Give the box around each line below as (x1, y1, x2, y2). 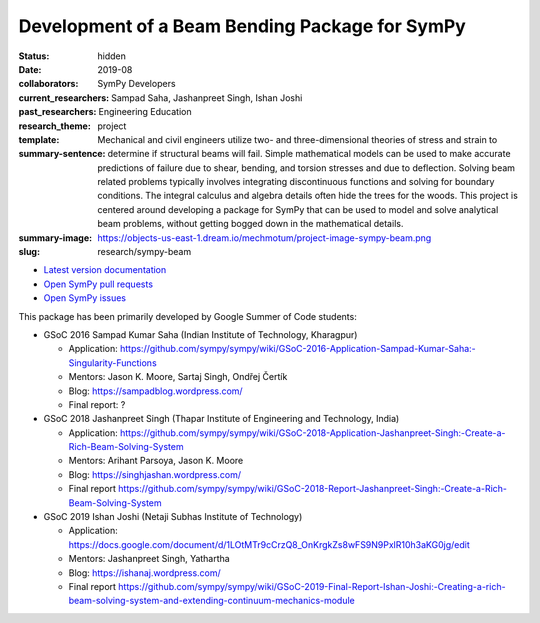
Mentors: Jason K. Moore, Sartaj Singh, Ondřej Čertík (68, 371, 288, 383)
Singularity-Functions (68, 356, 157, 369)
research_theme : (18, 120, 92, 132)
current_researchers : (18, 91, 110, 104)
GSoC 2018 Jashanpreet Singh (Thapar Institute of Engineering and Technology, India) (43, 413, 400, 425)
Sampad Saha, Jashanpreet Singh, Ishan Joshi (110, 91, 303, 104)
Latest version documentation (43, 264, 167, 276)
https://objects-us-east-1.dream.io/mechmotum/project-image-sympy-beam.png (97, 231, 432, 244)
